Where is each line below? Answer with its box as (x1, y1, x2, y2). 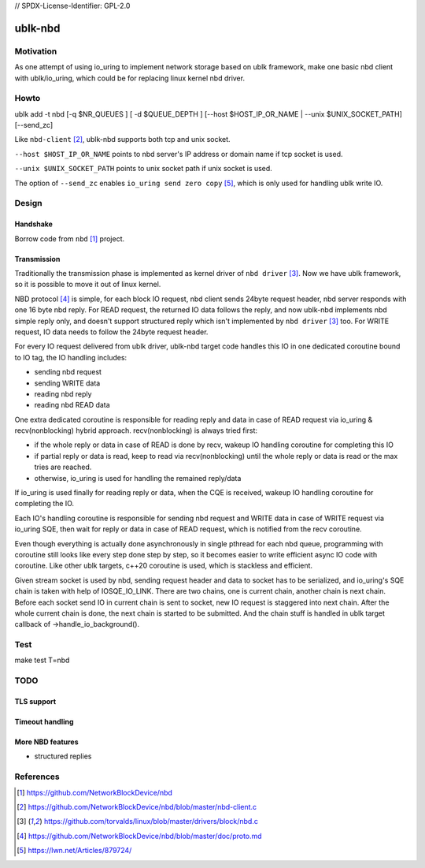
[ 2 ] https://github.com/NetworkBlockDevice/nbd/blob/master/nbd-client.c (17, 802, 257, 811)
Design (14, 198, 42, 209)
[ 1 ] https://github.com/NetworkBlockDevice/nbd (17, 788, 173, 797)
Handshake (14, 219, 53, 229)
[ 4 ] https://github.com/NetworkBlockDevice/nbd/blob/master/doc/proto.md (17, 831, 263, 840)
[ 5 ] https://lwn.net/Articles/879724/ (17, 846, 132, 855)
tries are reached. (34, 462, 92, 472)
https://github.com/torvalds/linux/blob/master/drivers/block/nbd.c (43, 817, 259, 826)
